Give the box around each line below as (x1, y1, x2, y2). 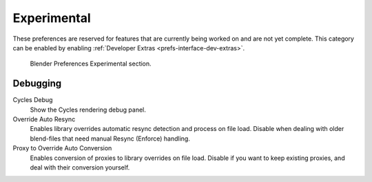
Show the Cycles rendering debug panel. (30, 105, 146, 114)
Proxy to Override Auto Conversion (12, 144, 112, 152)
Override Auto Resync (12, 115, 76, 123)
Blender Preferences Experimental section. (30, 59, 152, 68)
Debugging (12, 78, 62, 90)
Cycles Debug (12, 96, 53, 104)
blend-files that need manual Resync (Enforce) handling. (30, 134, 191, 143)
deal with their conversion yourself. (30, 163, 130, 172)
